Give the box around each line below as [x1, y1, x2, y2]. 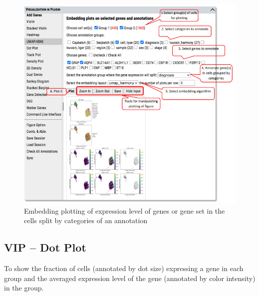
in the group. [4, 283, 44, 293]
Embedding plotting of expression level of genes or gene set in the [24, 205, 225, 216]
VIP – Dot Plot [4, 240, 86, 255]
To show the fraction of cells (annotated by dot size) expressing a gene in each [4, 263, 244, 274]
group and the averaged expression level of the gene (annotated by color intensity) [4, 273, 256, 283]
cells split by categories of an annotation [24, 215, 148, 226]
